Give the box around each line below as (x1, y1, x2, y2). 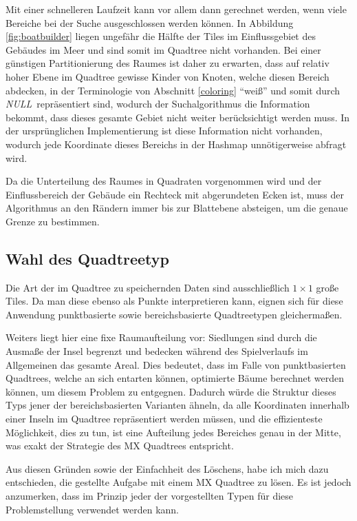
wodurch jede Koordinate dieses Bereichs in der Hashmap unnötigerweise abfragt (6, 136, 347, 151)
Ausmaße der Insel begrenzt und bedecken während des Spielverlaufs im (6, 344, 308, 358)
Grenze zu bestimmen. (6, 214, 100, 228)
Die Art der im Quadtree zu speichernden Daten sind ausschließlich (6, 280, 290, 294)
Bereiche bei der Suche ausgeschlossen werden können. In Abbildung (6, 15, 294, 30)
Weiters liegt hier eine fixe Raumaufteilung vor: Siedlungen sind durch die (6, 330, 317, 345)
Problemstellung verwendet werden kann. (6, 502, 180, 516)
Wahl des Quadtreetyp (6, 247, 169, 269)
